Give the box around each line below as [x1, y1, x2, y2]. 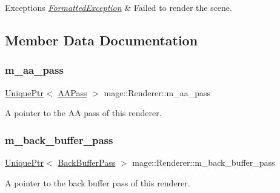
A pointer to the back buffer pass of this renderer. [5, 176, 190, 189]
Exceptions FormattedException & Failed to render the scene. [5, 1, 232, 13]
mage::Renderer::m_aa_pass [104, 86, 210, 99]
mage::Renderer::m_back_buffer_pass [132, 156, 275, 168]
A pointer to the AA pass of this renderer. [5, 106, 162, 119]
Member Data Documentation [5, 30, 198, 49]
